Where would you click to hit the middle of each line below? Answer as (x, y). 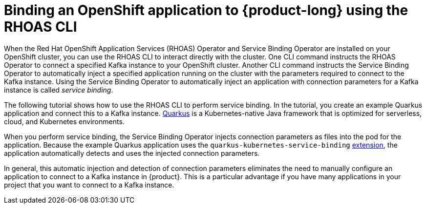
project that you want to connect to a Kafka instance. (89, 185)
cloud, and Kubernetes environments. (64, 121)
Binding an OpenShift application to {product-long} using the (206, 10)
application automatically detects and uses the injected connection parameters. (132, 153)
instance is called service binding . (59, 90)
